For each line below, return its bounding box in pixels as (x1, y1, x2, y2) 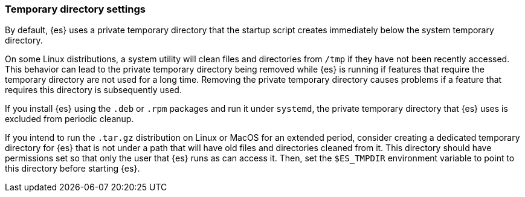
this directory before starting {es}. (5, 163, 140, 174)
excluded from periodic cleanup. (5, 114, 134, 124)
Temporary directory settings (5, 3, 146, 15)
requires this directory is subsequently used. (5, 85, 182, 95)
